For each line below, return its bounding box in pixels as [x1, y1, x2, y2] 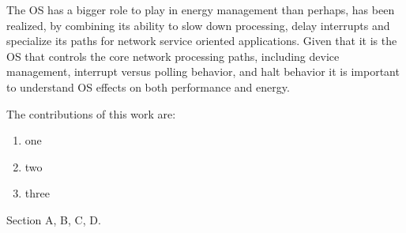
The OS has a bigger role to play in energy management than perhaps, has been [6, 2, 395, 17]
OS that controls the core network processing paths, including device [6, 47, 340, 64]
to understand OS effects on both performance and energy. [6, 78, 290, 95]
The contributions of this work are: [6, 105, 176, 122]
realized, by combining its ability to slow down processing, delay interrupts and [6, 17, 390, 33]
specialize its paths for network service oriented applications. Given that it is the [6, 32, 397, 49]
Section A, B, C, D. [6, 211, 101, 227]
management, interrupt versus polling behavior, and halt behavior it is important [6, 63, 400, 80]
